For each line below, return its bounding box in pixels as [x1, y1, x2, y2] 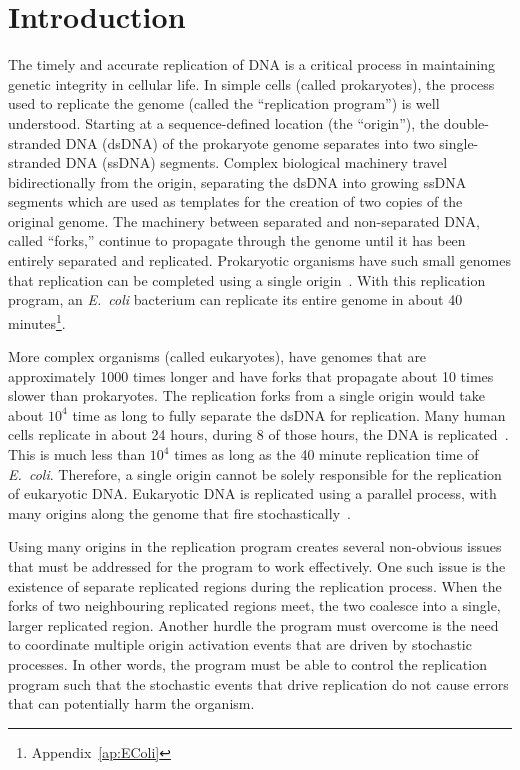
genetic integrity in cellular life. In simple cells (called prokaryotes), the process [8, 73, 495, 94]
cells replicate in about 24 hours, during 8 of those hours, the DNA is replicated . [8, 424, 509, 445]
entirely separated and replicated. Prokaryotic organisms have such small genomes [8, 250, 511, 271]
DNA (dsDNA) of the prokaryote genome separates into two [65, 132, 435, 153]
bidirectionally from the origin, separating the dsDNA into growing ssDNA [8, 171, 467, 192]
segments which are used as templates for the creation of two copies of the [8, 191, 463, 212]
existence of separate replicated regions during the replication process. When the [8, 575, 502, 596]
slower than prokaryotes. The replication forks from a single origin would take [8, 385, 485, 406]
